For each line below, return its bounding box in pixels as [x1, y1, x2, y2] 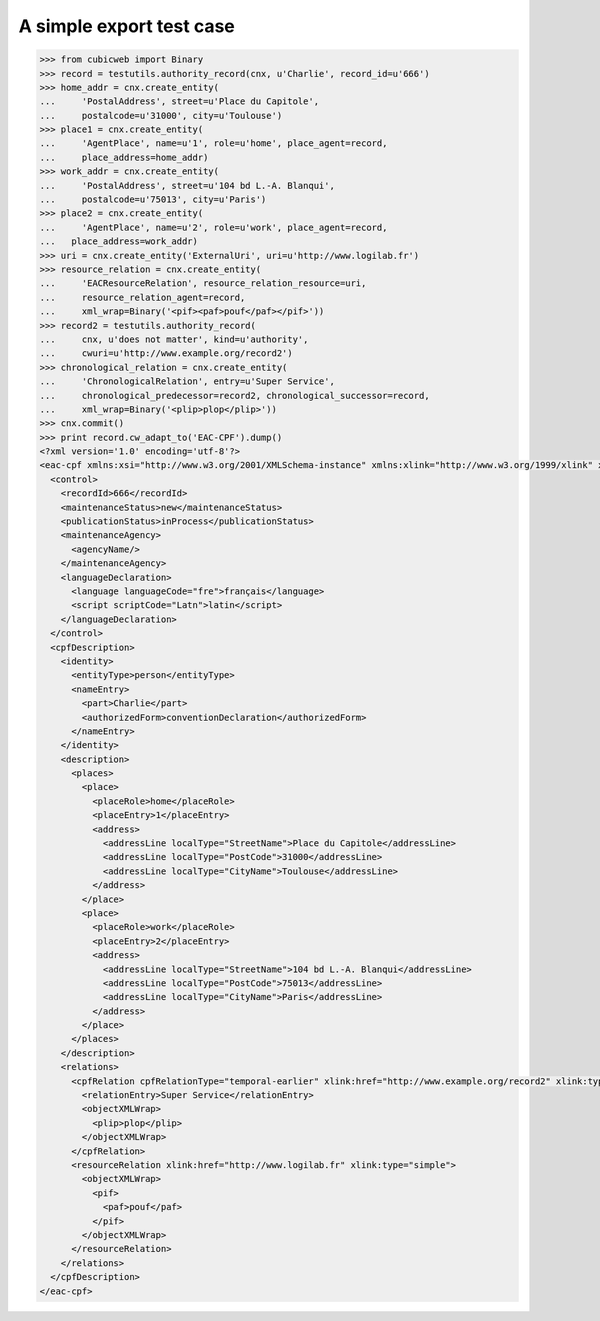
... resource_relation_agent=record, [39, 291, 246, 303]
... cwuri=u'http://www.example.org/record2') [39, 348, 294, 359]
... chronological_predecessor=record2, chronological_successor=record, [39, 390, 430, 401]
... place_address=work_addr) [39, 236, 199, 247]
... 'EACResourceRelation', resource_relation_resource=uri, [39, 278, 367, 289]
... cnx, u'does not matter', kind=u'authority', [39, 333, 309, 345]
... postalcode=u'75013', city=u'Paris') [39, 194, 267, 205]
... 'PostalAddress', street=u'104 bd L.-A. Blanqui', [39, 180, 335, 191]
